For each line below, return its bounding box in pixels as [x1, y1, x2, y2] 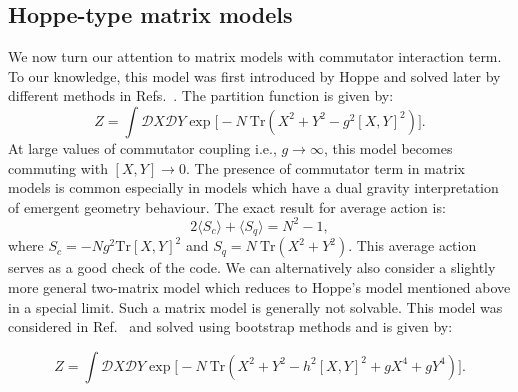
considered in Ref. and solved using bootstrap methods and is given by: [8, 316, 453, 337]
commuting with [8, 157, 108, 178]
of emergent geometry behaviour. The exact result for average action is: [8, 196, 446, 217]
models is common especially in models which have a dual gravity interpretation [8, 177, 499, 198]
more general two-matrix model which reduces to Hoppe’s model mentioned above [8, 276, 511, 297]
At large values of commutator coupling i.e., [8, 137, 277, 158]
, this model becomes [323, 137, 453, 158]
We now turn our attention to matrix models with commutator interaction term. [8, 46, 502, 67]
